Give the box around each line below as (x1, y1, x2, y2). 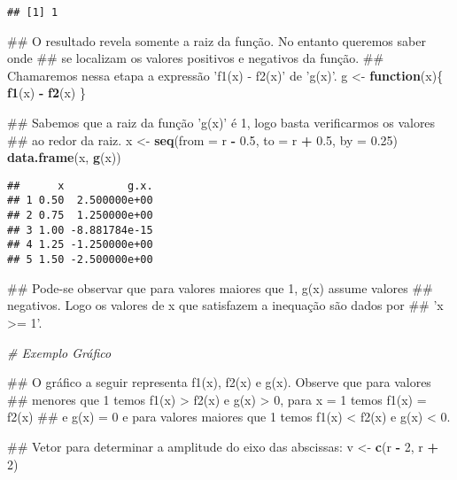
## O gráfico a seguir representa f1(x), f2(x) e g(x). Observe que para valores (7, 373, 431, 391)
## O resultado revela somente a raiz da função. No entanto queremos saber (7, 31, 426, 50)
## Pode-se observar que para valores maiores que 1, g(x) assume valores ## (7, 278, 433, 297)
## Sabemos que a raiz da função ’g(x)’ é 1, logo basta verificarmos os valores (7, 113, 436, 132)
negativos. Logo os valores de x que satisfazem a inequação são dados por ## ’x (7, 296, 444, 314)
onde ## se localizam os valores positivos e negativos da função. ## (7, 49, 384, 67)
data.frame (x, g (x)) (7, 148, 121, 166)
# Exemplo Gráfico (7, 343, 112, 361)
